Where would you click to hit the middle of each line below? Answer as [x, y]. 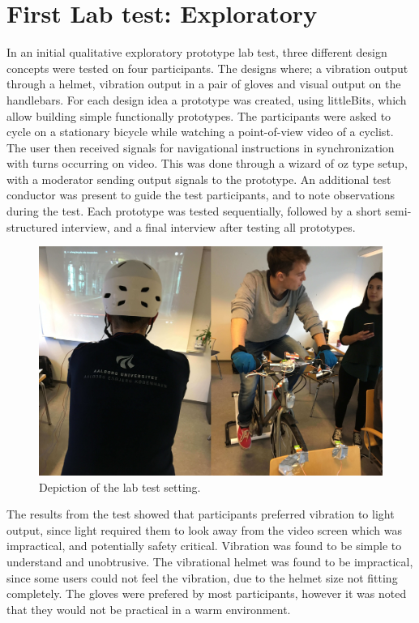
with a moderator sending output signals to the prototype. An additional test [199, 179]
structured [32, 226]
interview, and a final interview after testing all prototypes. [208, 226]
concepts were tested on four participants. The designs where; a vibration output [207, 68]
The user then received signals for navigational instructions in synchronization [201, 147]
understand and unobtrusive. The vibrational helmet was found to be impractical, [210, 562]
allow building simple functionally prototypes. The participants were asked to [199, 115]
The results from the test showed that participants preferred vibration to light [201, 514]
